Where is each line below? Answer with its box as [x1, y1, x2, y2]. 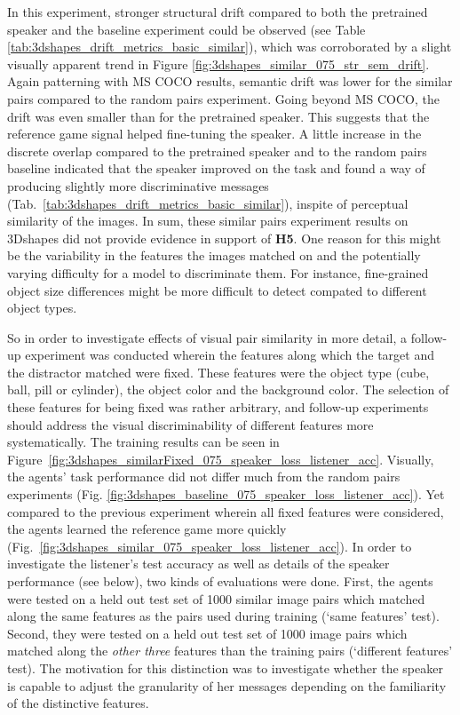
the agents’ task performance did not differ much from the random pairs [7, 467, 401, 486]
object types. [7, 298, 77, 317]
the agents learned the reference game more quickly [7, 520, 287, 538]
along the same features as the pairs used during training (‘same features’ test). [7, 607, 440, 625]
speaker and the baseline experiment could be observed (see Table [7, 20, 366, 38]
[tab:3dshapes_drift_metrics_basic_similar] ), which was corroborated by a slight [7, 37, 452, 56]
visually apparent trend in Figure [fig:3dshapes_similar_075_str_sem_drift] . [7, 54, 430, 73]
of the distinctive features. [7, 694, 149, 712]
